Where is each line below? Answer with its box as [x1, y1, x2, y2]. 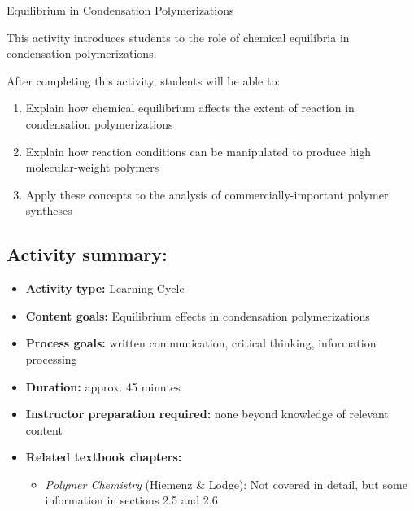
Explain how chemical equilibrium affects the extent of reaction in [25, 99, 355, 116]
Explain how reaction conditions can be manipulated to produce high [25, 142, 372, 159]
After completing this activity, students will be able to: [7, 72, 281, 89]
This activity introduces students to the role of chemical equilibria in [7, 28, 350, 46]
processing [25, 350, 77, 367]
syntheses [25, 202, 72, 219]
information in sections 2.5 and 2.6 [45, 491, 218, 509]
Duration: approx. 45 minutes [25, 378, 181, 395]
